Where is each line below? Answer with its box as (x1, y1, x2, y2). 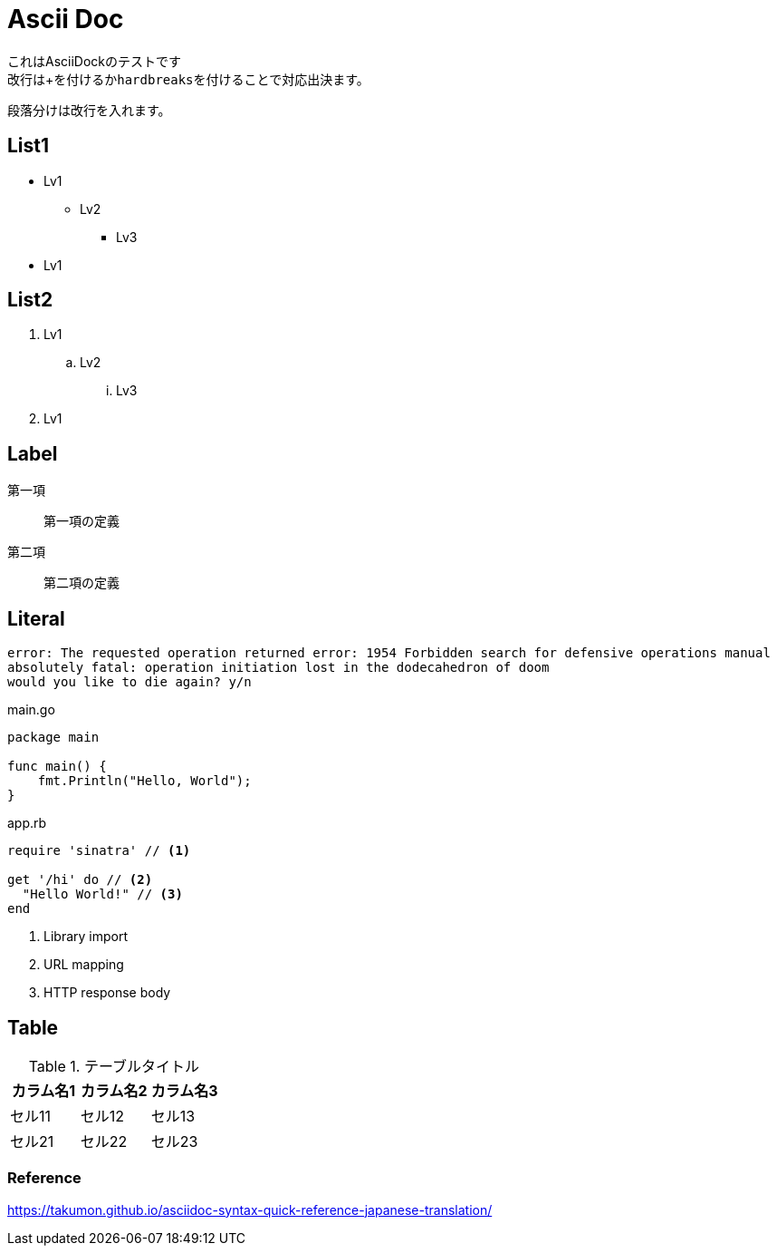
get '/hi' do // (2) (7, 872, 153, 888)
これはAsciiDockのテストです (7, 53, 182, 69)
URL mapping (43, 957, 124, 973)
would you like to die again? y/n (7, 675, 252, 690)
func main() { (7, 759, 107, 774)
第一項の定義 (43, 513, 120, 529)
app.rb (7, 815, 47, 831)
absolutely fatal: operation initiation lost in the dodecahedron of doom (7, 660, 550, 675)
